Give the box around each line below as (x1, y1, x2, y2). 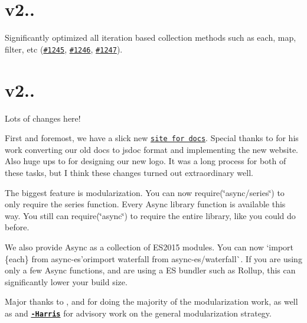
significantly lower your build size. (5, 275, 128, 288)
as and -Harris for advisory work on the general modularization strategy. (5, 306, 272, 319)
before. (5, 221, 30, 233)
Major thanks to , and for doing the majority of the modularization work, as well (5, 295, 298, 308)
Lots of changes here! (5, 112, 81, 124)
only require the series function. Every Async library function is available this (5, 198, 286, 210)
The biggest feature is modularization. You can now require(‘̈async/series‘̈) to (5, 186, 285, 198)
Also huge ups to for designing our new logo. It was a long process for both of (5, 155, 286, 167)
